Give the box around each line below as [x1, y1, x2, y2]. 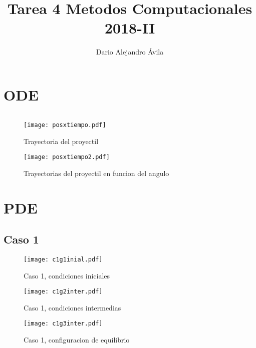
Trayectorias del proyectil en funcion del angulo [24, 167, 169, 178]
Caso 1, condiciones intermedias [24, 302, 121, 312]
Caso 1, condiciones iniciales [24, 270, 110, 280]
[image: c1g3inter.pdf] [24, 320, 103, 327]
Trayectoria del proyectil [24, 135, 99, 146]
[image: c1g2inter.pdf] [24, 288, 103, 295]
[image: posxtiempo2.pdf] [24, 153, 110, 161]
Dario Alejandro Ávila [96, 46, 164, 57]
